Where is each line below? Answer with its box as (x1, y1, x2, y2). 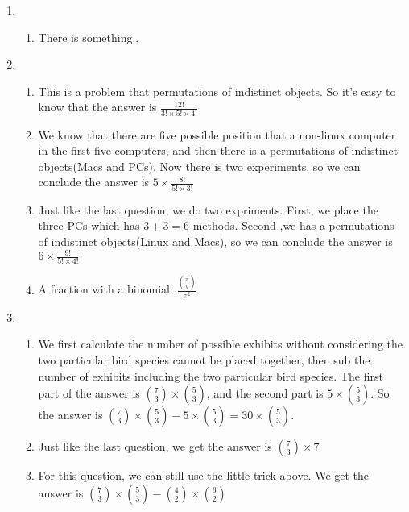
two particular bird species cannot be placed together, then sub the (38, 352, 370, 368)
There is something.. (38, 28, 139, 45)
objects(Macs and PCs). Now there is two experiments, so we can (38, 157, 361, 174)
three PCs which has (38, 217, 140, 234)
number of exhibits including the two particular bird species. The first (38, 367, 383, 384)
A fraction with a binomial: (38, 281, 173, 298)
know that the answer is (38, 98, 157, 115)
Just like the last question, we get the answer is (38, 438, 272, 455)
